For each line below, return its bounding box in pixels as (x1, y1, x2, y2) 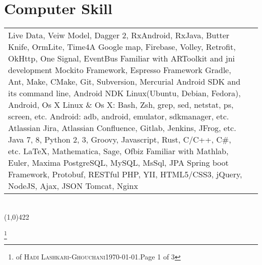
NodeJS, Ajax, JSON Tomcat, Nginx (8, 180, 138, 192)
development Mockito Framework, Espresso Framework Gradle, (8, 64, 231, 76)
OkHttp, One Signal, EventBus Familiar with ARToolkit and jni (8, 52, 235, 64)
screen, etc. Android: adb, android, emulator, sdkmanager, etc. (8, 110, 229, 122)
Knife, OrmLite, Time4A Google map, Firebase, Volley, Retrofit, (8, 41, 236, 53)
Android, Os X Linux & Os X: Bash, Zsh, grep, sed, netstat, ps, (8, 99, 234, 111)
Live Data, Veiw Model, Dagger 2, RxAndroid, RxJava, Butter (8, 29, 230, 41)
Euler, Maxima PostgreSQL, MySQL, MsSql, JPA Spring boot (8, 157, 229, 169)
